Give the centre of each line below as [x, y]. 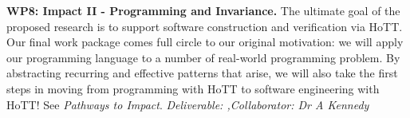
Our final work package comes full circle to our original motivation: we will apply [205, 42]
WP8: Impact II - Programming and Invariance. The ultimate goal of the [203, 10]
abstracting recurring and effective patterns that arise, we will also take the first [202, 73]
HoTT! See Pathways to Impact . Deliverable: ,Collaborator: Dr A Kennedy [188, 104]
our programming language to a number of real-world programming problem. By [203, 57]
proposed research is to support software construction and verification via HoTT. [205, 26]
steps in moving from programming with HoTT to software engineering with [193, 88]
